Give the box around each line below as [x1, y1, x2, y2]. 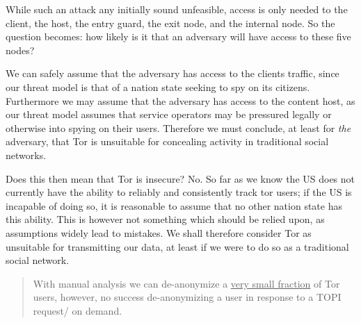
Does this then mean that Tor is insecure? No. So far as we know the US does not [6, 171, 355, 185]
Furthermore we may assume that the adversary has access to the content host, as [6, 93, 355, 108]
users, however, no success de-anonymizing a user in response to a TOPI [33, 290, 342, 304]
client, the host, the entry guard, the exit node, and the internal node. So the [6, 15, 335, 30]
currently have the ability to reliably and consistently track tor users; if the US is [6, 185, 352, 199]
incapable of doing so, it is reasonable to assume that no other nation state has [6, 198, 342, 213]
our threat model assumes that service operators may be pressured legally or [6, 107, 332, 122]
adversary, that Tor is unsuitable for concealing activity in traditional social [6, 134, 329, 149]
